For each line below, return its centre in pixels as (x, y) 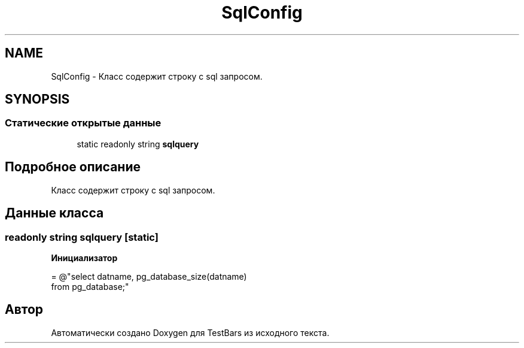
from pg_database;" (90, 286)
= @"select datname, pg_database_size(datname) (149, 276)
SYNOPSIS (37, 99)
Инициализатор (84, 258)
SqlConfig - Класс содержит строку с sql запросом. (157, 76)
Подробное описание (73, 167)
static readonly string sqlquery (138, 144)
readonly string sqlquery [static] (82, 237)
